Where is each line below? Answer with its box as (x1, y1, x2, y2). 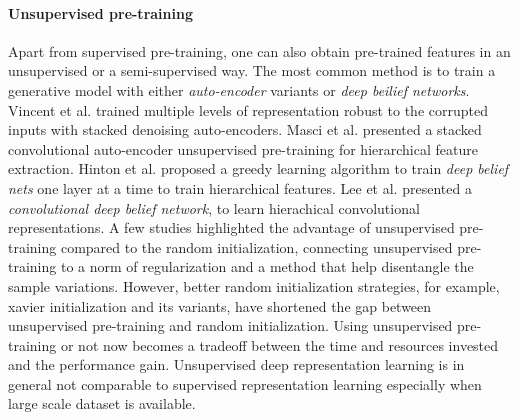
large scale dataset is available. (8, 393, 196, 414)
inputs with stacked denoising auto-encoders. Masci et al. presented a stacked (8, 119, 482, 140)
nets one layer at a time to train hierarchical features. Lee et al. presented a (8, 177, 472, 198)
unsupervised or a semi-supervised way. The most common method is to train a (8, 60, 496, 81)
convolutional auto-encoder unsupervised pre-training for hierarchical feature (8, 138, 478, 159)
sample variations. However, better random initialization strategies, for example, (8, 275, 500, 296)
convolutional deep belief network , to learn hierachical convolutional (8, 197, 420, 218)
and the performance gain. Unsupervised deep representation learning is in (8, 354, 465, 375)
